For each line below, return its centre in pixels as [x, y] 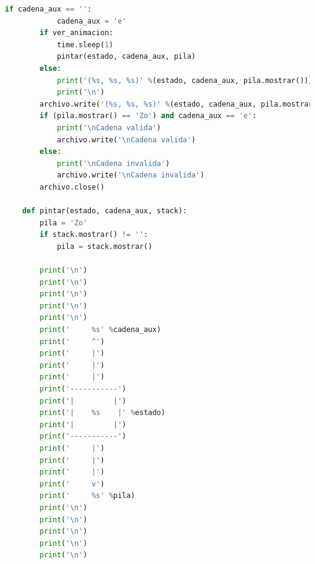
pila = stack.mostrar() [104, 246]
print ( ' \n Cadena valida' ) [109, 128]
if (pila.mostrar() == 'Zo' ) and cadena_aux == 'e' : [148, 116]
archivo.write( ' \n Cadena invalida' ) [131, 175]
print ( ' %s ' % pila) [87, 496]
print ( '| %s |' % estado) [102, 413]
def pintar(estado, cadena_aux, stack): [104, 211]
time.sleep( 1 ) [85, 45]
